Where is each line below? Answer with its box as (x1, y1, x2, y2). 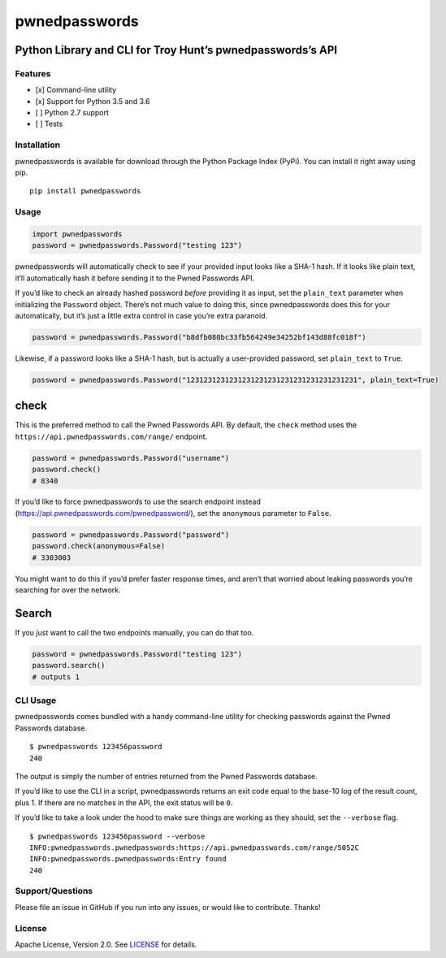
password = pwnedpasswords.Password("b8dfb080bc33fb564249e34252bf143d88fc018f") (32, 332, 367, 341)
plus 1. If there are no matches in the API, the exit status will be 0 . (15, 797, 233, 808)
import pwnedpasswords (32, 229, 123, 239)
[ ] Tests (35, 119, 63, 129)
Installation (15, 139, 61, 150)
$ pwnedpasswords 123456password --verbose (29, 831, 206, 841)
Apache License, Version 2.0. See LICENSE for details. (15, 939, 197, 949)
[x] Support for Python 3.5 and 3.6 (35, 96, 150, 106)
